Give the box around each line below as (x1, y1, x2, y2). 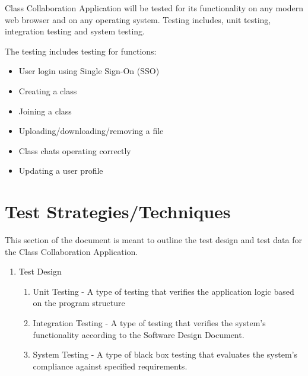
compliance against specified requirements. (33, 359, 188, 372)
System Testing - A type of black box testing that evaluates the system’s (33, 348, 297, 361)
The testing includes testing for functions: (5, 44, 157, 57)
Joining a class (18, 104, 72, 117)
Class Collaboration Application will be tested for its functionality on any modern (5, 2, 303, 14)
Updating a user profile (18, 164, 103, 177)
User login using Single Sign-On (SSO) (18, 65, 160, 77)
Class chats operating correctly (18, 144, 131, 157)
